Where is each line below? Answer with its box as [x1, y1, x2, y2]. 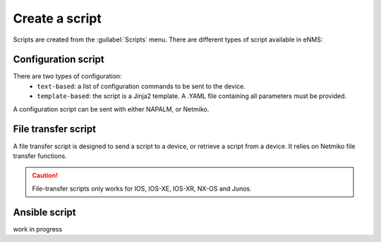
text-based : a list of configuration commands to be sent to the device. [37, 82, 246, 90]
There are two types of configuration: [13, 72, 123, 80]
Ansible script [13, 206, 76, 218]
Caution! [32, 171, 59, 180]
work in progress [13, 224, 63, 233]
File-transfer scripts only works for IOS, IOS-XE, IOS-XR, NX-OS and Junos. [32, 184, 252, 193]
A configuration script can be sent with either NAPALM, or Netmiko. [13, 104, 210, 113]
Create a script [13, 11, 102, 26]
